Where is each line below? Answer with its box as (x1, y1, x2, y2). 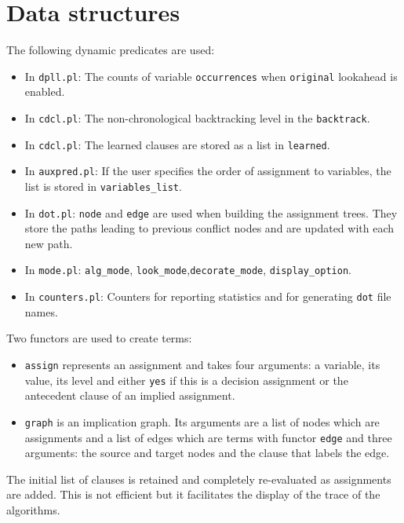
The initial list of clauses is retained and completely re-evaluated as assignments (6, 470, 391, 487)
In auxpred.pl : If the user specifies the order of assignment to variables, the (24, 163, 391, 179)
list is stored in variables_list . (24, 177, 182, 194)
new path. (24, 235, 73, 251)
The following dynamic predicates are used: (6, 42, 215, 58)
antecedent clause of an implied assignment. (24, 387, 235, 404)
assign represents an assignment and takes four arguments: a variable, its (24, 356, 380, 372)
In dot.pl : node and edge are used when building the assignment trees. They (24, 204, 398, 221)
